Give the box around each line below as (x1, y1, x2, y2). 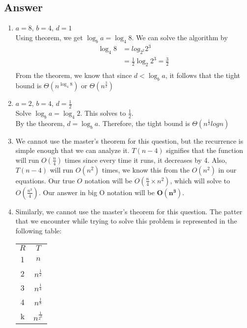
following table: (15, 226, 62, 236)
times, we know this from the (102, 164, 190, 175)
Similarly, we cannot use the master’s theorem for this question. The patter (15, 206, 243, 216)
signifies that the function (166, 145, 244, 155)
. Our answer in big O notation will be (38, 187, 155, 197)
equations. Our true (15, 175, 75, 185)
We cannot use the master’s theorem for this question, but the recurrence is (15, 135, 244, 146)
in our (218, 164, 237, 175)
